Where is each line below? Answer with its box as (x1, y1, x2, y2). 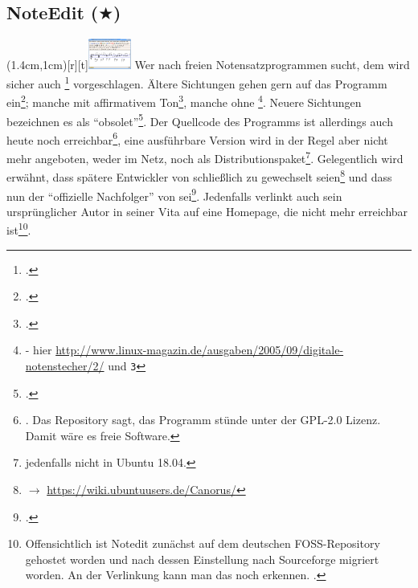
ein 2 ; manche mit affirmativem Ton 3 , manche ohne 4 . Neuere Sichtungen (6, 92, 362, 110)
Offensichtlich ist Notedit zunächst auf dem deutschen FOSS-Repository (25, 535, 380, 552)
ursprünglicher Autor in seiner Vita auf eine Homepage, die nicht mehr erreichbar (6, 202, 408, 219)
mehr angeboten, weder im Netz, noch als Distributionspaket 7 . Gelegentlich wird (6, 148, 404, 166)
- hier (25, 341, 52, 358)
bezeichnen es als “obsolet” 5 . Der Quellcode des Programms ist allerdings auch (6, 110, 393, 129)
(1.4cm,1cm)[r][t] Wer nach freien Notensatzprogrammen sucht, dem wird (6, 56, 410, 73)
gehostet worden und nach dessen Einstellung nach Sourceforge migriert (25, 550, 379, 567)
